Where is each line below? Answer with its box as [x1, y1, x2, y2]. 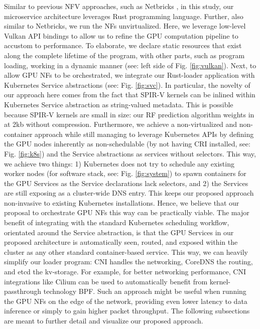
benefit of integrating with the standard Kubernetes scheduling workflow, [4, 217, 229, 228]
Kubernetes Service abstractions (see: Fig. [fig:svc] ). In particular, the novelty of [4, 79, 250, 90]
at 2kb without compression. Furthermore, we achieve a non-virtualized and [4, 119, 237, 129]
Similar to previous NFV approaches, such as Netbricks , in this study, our [4, 1, 234, 11]
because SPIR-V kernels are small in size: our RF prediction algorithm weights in [4, 109, 254, 119]
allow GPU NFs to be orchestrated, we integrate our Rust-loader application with [4, 70, 255, 80]
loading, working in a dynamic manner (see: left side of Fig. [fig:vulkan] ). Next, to [4, 60, 256, 70]
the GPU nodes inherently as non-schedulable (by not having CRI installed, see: [4, 138, 250, 149]
